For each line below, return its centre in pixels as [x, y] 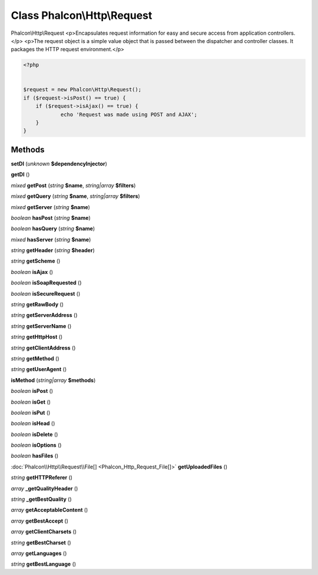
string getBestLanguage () [44, 564]
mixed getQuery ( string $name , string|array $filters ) [76, 196]
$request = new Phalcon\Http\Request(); [82, 90]
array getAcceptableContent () [49, 510]
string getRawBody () [37, 305]
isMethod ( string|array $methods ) [53, 380]
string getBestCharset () [41, 543]
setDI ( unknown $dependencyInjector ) [59, 163]
